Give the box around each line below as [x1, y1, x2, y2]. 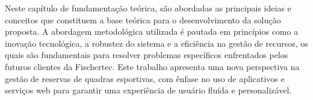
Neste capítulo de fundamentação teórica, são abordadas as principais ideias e [5, 2, 291, 14]
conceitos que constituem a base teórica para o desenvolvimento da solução [5, 13, 281, 26]
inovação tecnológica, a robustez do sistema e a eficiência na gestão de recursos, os [5, 37, 308, 49]
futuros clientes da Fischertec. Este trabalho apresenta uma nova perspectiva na [5, 60, 300, 72]
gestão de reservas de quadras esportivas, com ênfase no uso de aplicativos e [5, 72, 285, 84]
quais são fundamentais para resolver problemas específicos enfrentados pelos [5, 49, 288, 61]
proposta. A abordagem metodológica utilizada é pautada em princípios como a [5, 25, 299, 38]
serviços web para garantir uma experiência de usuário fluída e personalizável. [5, 84, 292, 96]
